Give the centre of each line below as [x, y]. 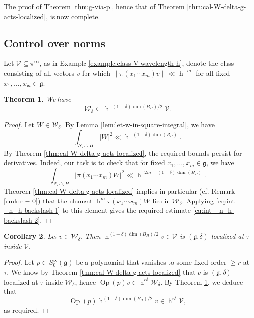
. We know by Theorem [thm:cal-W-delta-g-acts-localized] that [101, 272]
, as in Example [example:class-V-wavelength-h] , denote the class [137, 63]
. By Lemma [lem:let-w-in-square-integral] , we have [138, 124]
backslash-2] [22, 219]
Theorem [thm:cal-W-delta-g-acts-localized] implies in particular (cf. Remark [120, 190]
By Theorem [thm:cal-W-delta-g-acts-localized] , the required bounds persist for [123, 153]
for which [96, 72]
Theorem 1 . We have [38, 99]
